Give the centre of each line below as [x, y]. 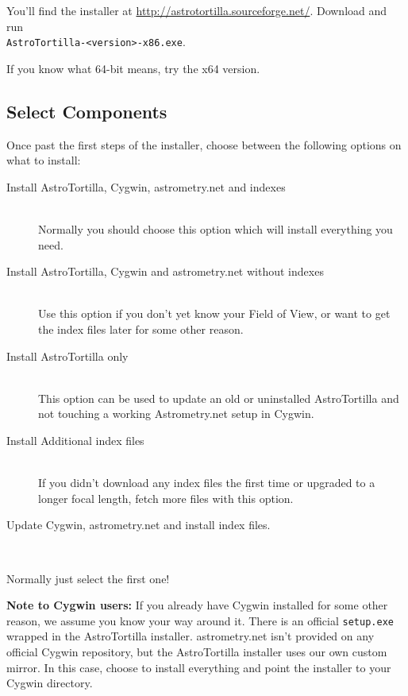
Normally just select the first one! [88, 578]
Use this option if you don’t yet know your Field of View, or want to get [214, 313]
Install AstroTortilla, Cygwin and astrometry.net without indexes [165, 271]
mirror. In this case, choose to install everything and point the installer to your [199, 667]
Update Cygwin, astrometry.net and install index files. [139, 525]
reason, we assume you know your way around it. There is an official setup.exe [200, 620]
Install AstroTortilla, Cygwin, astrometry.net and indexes [146, 186]
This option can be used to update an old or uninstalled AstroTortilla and [219, 398]
